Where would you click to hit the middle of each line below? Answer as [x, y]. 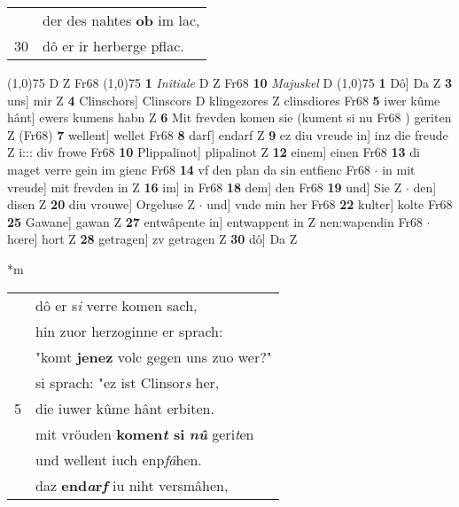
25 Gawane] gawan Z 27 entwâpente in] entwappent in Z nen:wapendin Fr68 [215, 221]
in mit [399, 169]
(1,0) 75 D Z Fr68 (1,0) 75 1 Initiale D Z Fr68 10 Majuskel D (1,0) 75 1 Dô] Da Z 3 [230, 82]
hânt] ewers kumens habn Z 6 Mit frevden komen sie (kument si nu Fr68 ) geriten [229, 117]
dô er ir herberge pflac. [113, 46]
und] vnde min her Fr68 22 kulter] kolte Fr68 [330, 204]
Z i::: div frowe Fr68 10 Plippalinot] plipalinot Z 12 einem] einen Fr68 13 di [214, 152]
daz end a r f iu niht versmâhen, [132, 485]
